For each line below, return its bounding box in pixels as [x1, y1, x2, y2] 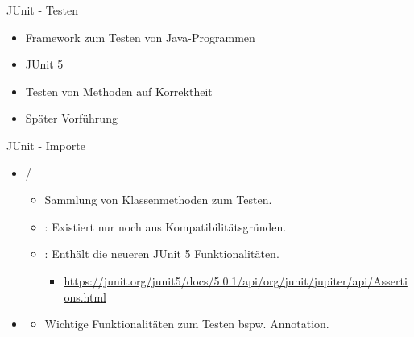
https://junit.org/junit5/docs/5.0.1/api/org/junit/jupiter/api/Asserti [64, 272, 408, 289]
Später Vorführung [25, 110, 118, 127]
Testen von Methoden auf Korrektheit [25, 82, 213, 99]
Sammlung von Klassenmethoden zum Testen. [44, 191, 272, 208]
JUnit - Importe [6, 136, 85, 153]
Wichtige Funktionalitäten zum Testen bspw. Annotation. [44, 315, 329, 332]
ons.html [64, 288, 106, 305]
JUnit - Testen [6, 2, 78, 18]
